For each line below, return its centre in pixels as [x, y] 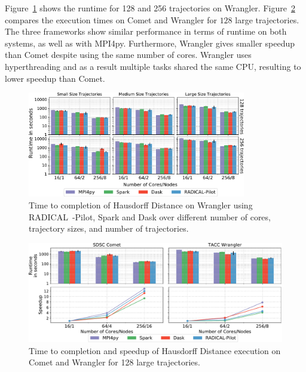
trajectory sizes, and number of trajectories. [109, 228]
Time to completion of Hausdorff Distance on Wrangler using [141, 205]
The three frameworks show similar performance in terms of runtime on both [146, 31]
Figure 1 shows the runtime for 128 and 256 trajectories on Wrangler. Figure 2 [150, 8]
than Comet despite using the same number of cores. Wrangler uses [128, 55]
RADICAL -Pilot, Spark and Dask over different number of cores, [150, 216]
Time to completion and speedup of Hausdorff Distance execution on [155, 350]
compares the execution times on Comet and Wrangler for [111, 19]
